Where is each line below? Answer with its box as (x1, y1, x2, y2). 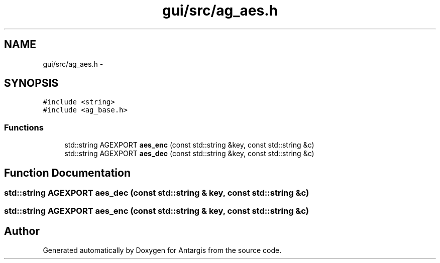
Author (4, 224, 40, 237)
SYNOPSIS (4, 77, 59, 90)
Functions (4, 122, 44, 133)
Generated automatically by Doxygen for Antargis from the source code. (43, 246, 282, 255)
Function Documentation (4, 166, 131, 179)
